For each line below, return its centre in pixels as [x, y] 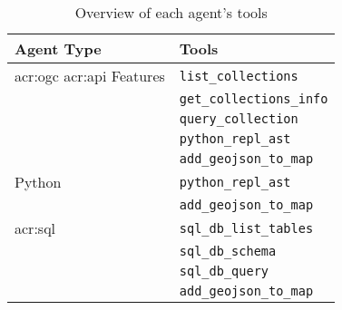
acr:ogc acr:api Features [90, 76]
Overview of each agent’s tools [171, 12]
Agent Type [58, 48]
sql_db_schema [228, 251]
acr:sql [35, 228]
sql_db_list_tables [246, 228]
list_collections [239, 76]
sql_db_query [224, 271]
